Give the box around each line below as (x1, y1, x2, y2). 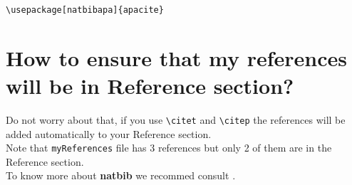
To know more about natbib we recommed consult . (6, 168, 236, 183)
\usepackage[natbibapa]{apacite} (6, 5, 164, 15)
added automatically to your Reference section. (6, 126, 212, 141)
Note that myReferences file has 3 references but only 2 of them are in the (6, 140, 332, 155)
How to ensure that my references (6, 43, 347, 72)
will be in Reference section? (6, 71, 294, 100)
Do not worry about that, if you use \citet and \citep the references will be (6, 112, 346, 127)
